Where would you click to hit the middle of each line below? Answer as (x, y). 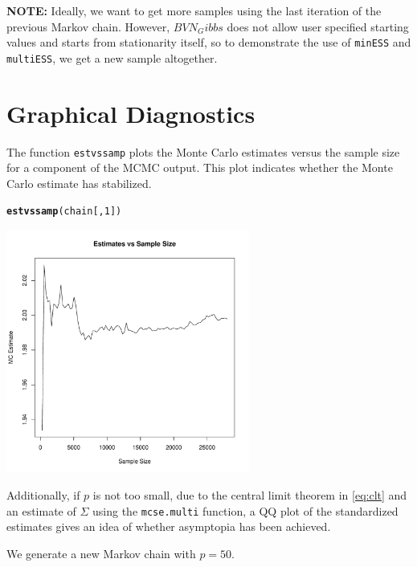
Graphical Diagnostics (131, 113)
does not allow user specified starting (318, 26)
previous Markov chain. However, (88, 26)
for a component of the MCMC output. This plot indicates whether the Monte (200, 167)
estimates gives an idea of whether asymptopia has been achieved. (169, 526)
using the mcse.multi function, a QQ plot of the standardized (245, 510)
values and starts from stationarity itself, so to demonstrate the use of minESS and (209, 42)
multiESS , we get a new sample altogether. (112, 57)
